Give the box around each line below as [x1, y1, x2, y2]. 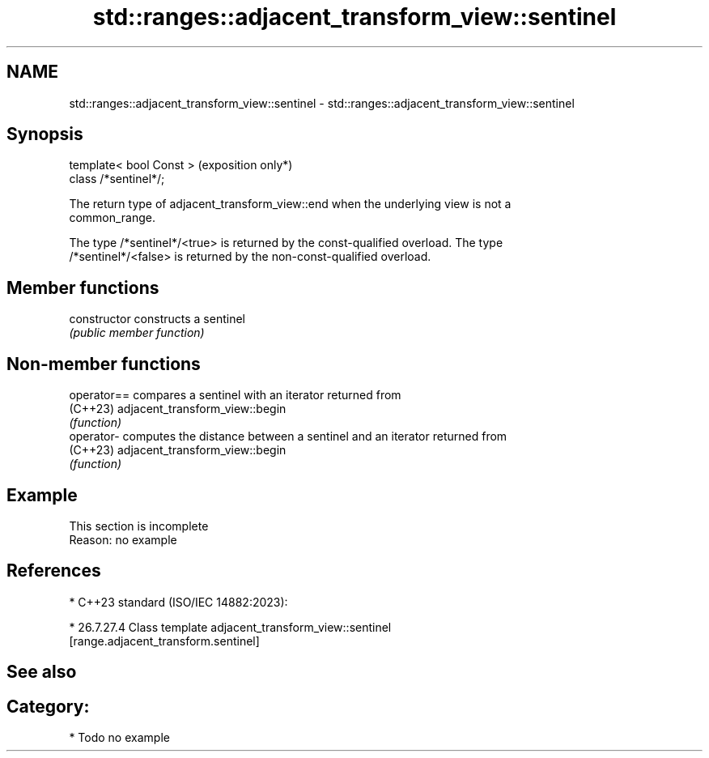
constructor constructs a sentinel [69, 312, 245, 326]
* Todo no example [69, 730, 170, 745]
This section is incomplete [69, 518, 209, 533]
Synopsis [6, 124, 83, 145]
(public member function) [69, 326, 205, 340]
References [6, 560, 101, 581]
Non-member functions [6, 353, 201, 374]
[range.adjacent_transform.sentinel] [69, 633, 260, 648]
